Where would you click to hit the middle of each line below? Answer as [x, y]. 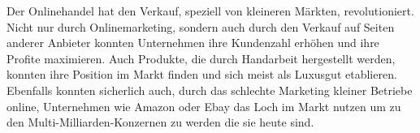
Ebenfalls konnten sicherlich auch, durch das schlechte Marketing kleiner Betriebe [210, 90]
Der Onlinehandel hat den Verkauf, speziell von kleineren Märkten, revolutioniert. [210, 11]
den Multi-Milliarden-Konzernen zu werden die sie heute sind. [160, 122]
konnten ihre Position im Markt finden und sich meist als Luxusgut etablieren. [202, 74]
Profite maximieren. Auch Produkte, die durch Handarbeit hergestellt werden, [201, 58]
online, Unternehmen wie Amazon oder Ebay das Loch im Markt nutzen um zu [204, 106]
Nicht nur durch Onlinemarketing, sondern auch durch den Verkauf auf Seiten [201, 26]
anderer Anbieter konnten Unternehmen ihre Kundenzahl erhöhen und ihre [193, 43]
